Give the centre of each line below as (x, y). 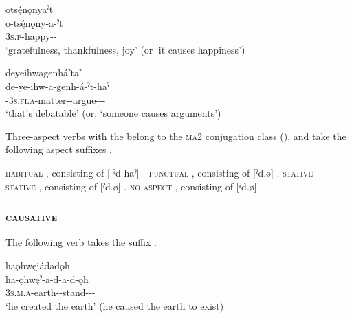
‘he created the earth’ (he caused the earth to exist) (115, 305)
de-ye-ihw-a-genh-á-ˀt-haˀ (58, 86)
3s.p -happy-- (31, 36)
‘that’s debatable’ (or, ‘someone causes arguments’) (113, 113)
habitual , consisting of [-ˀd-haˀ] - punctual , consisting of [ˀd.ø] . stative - (163, 172)
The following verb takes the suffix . (81, 242)
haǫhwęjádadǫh (38, 265)
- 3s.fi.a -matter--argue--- (56, 99)
